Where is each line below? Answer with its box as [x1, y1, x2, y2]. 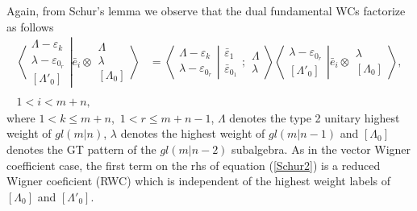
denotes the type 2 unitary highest [229, 109, 400, 126]
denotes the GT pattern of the [6, 141, 156, 158]
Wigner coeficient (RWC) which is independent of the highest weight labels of [6, 172, 391, 189]
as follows [6, 18, 54, 35]
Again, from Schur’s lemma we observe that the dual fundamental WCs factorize [6, 2, 406, 19]
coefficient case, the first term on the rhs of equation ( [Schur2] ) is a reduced [6, 156, 381, 173]
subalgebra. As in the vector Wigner [231, 141, 411, 158]
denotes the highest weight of [120, 125, 265, 142]
